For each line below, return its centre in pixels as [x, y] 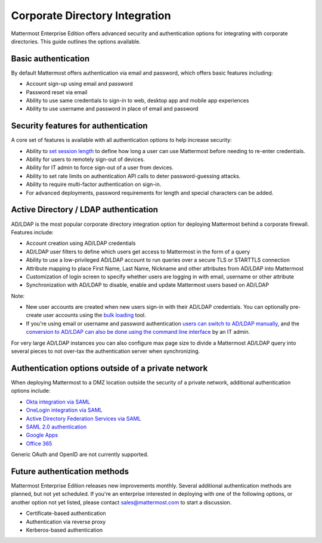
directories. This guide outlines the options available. [76, 41]
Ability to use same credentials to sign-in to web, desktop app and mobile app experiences [137, 101]
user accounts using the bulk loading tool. [94, 315]
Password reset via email [57, 92]
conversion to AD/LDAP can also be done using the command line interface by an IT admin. [138, 332]
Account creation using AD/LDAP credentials [81, 243]
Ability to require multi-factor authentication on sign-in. [94, 184]
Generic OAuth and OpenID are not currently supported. [80, 454]
